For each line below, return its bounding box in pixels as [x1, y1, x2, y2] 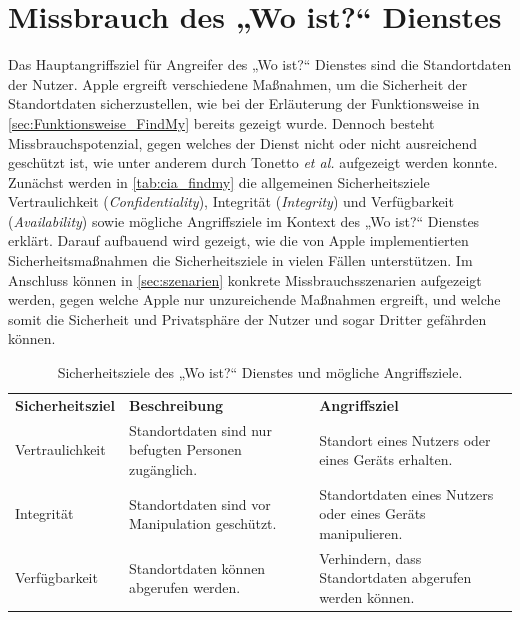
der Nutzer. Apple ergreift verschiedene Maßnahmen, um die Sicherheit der [8, 73, 468, 94]
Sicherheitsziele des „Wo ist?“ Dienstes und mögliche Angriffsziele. [57, 362, 463, 383]
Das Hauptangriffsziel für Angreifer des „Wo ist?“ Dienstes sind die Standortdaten [8, 54, 512, 75]
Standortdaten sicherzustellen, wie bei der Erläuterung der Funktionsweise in [8, 93, 480, 114]
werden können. [319, 586, 415, 607]
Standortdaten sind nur [128, 419, 272, 440]
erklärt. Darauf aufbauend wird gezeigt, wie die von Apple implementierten [8, 230, 469, 251]
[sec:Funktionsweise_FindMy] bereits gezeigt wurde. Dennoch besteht [8, 112, 435, 133]
